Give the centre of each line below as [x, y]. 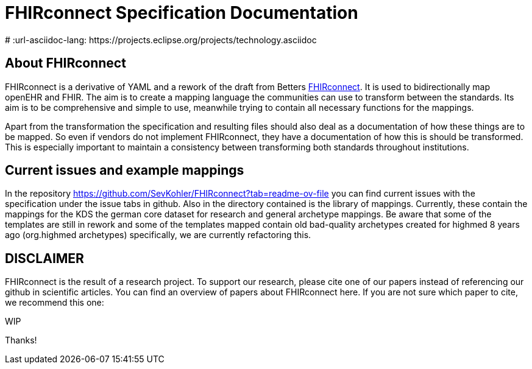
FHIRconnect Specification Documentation [182, 13]
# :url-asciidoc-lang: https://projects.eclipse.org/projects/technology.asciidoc [161, 40]
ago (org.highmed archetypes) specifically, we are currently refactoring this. [158, 235]
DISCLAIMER [44, 258]
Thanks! [21, 340]
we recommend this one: [55, 303]
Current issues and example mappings [125, 170]
